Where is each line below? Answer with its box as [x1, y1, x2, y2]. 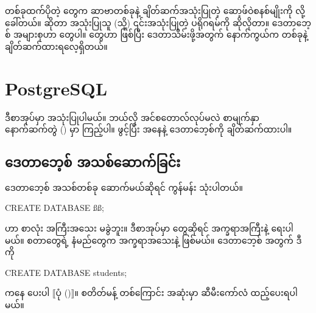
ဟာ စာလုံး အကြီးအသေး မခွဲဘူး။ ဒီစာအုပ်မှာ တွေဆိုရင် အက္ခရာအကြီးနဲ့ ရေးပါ [5, 222, 293, 235]
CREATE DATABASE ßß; [5, 201, 104, 214]
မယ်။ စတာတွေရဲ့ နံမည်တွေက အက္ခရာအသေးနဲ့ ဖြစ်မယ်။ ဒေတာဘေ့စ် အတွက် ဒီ [5, 233, 302, 246]
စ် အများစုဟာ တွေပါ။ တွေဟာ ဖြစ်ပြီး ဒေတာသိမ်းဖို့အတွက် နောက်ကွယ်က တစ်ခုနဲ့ [5, 28, 308, 41]
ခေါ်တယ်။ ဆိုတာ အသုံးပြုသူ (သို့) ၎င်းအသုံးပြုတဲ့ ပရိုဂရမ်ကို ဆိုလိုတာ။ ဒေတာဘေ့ [5, 16, 311, 29]
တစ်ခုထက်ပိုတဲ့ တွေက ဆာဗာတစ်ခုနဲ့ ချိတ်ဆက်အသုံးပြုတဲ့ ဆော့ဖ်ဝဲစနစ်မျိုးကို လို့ [5, 4, 305, 16]
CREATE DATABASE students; [5, 266, 127, 278]
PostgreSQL [5, 75, 108, 100]
